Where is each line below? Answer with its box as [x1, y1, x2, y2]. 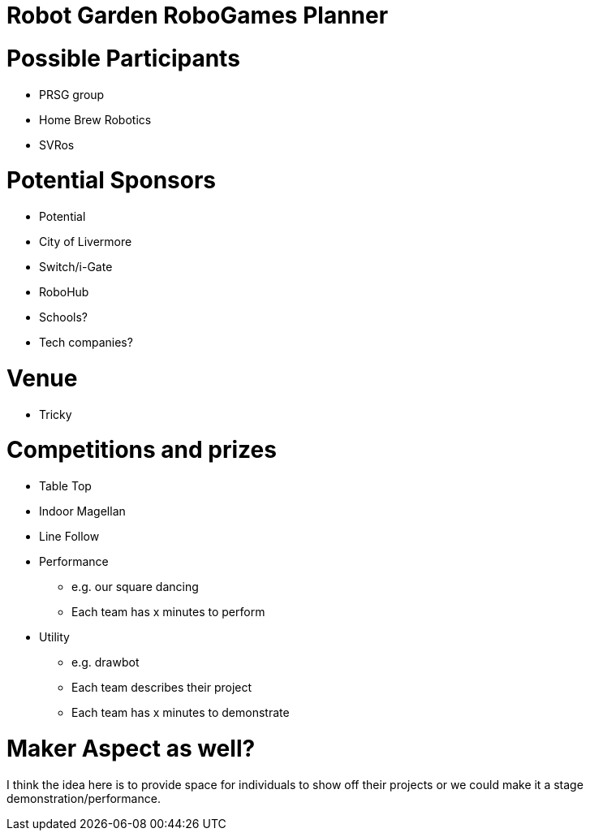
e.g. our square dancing [71, 580, 199, 593]
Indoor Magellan [39, 504, 126, 518]
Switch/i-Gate [39, 260, 113, 274]
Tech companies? [39, 335, 133, 349]
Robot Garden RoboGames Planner [6, 2, 389, 29]
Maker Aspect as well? [6, 734, 256, 762]
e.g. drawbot [71, 655, 140, 669]
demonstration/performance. [6, 791, 161, 805]
